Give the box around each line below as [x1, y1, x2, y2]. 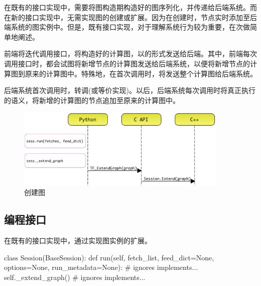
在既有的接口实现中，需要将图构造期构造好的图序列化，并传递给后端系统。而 [4, 2, 257, 12]
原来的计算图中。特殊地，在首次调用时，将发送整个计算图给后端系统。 [25, 68, 257, 78]
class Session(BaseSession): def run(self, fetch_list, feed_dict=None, [4, 252, 214, 262]
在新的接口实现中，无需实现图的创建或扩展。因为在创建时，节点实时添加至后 [4, 12, 257, 22]
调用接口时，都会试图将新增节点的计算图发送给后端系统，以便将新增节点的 [4, 58, 250, 68]
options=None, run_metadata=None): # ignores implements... [4, 262, 198, 272]
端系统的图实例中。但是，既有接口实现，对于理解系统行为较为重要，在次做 [4, 22, 250, 32]
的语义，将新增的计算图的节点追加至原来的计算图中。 [4, 94, 180, 105]
